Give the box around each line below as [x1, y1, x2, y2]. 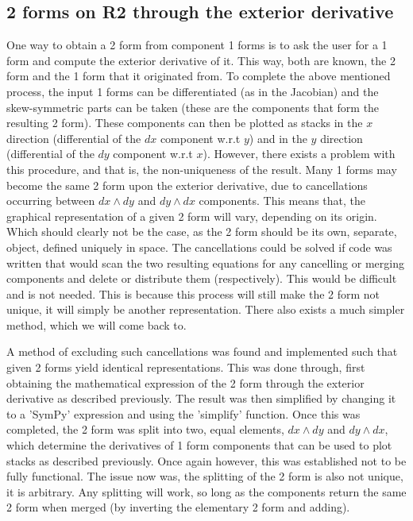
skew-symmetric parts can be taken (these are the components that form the [6, 98, 380, 115]
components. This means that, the [199, 192, 366, 209]
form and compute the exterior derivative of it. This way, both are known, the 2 [6, 52, 396, 68]
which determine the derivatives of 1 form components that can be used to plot [6, 437, 392, 453]
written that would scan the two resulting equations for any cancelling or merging [6, 254, 404, 271]
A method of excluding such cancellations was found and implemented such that [6, 343, 398, 360]
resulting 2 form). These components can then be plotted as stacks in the [6, 114, 363, 131]
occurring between [6, 192, 95, 209]
